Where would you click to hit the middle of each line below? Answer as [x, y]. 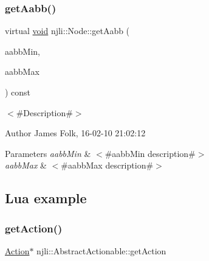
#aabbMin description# [150, 153]
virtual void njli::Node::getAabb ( [67, 31]
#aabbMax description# [107, 165]
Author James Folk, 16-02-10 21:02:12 [75, 133]
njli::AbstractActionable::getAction [101, 250]
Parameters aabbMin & [48, 153]
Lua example [46, 198]
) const [18, 92]
